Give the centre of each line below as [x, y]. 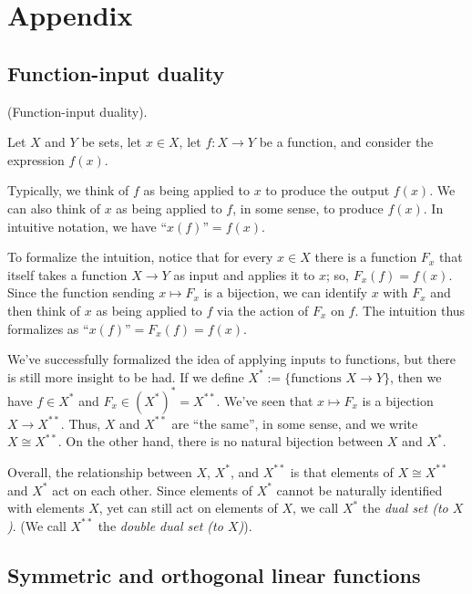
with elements [46, 508]
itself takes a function [67, 274]
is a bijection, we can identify [286, 292]
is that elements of [342, 471]
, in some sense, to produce [308, 208]
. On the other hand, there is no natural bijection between [221, 441]
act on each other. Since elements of [152, 490]
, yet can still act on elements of [188, 508]
